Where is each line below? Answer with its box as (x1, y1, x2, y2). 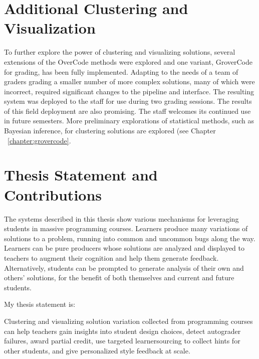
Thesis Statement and (4, 164, 158, 185)
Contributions (4, 184, 102, 205)
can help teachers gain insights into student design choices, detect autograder (4, 325, 241, 336)
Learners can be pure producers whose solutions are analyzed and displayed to (4, 243, 245, 253)
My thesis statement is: (4, 299, 76, 309)
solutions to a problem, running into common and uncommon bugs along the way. (4, 233, 255, 243)
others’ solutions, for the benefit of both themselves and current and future (4, 272, 234, 283)
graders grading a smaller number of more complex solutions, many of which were (4, 76, 255, 87)
